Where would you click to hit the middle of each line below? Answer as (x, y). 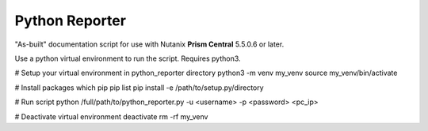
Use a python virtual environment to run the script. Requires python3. (128, 58)
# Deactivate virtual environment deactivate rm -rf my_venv (111, 116)
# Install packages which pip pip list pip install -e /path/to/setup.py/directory (139, 88)
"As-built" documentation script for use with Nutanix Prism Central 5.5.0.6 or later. (149, 44)
